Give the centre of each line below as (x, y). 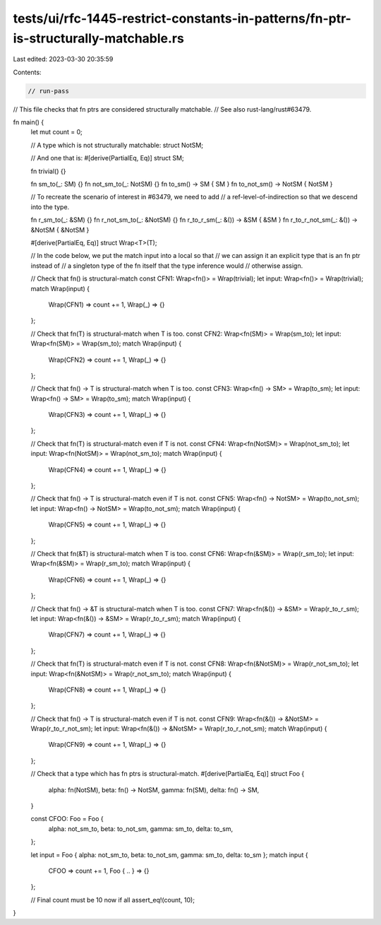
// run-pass (49, 91)
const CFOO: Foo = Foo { (67, 819)
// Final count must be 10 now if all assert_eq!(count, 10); (113, 900)
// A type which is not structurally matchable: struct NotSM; (117, 145)
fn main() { (29, 122)
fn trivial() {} (48, 171)
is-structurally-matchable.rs (99, 38)
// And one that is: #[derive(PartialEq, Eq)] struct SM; (107, 158)
